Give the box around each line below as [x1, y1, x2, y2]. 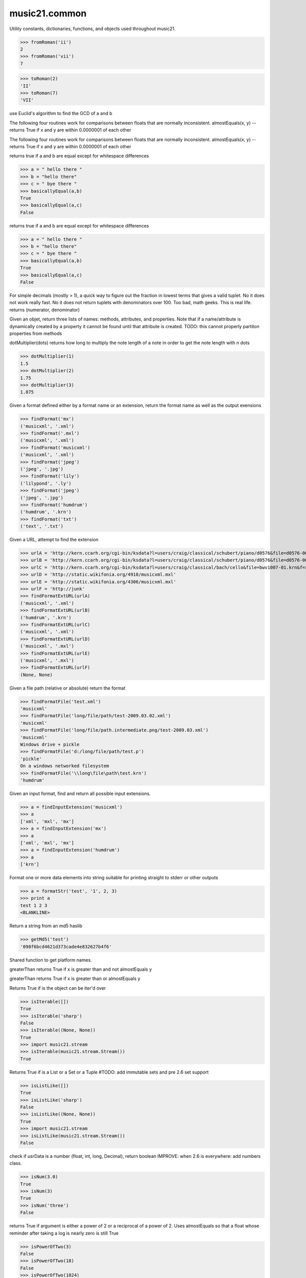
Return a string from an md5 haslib [9, 923, 83, 929]
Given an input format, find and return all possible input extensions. [9, 790, 151, 796]
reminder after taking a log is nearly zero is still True [9, 1230, 119, 1236]
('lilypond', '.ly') [20, 481, 71, 486]
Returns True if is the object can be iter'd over [9, 985, 106, 991]
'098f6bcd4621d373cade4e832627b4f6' [20, 944, 112, 949]
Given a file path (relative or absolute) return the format [9, 685, 126, 691]
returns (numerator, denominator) [9, 307, 80, 313]
